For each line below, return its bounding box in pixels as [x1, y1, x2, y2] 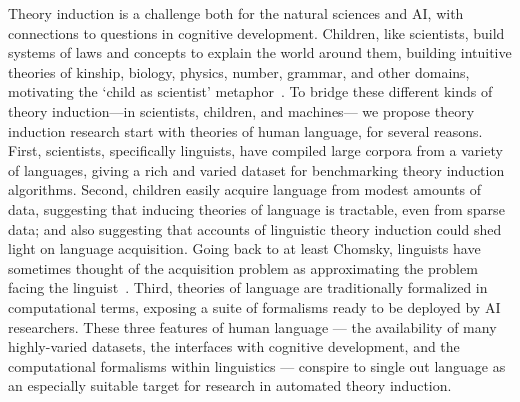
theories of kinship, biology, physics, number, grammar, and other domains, [8, 61, 470, 82]
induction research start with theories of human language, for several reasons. [8, 120, 483, 141]
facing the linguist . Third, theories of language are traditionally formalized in [8, 277, 488, 298]
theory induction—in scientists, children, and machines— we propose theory [8, 100, 475, 121]
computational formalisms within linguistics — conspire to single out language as [8, 355, 506, 376]
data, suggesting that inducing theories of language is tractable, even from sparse [8, 198, 505, 219]
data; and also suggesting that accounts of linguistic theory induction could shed [8, 218, 502, 239]
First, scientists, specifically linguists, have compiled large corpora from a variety [8, 140, 503, 161]
